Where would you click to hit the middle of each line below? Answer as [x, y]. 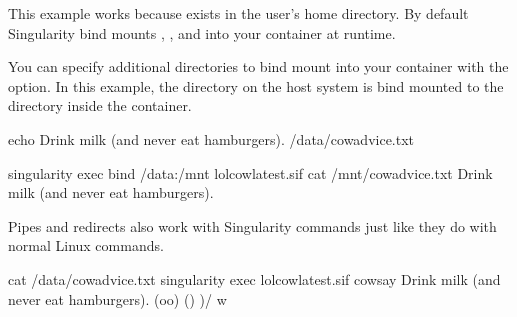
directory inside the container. [100, 105]
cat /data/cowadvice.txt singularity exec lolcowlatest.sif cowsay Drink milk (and [254, 278]
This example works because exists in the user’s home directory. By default [238, 13]
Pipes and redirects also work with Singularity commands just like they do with [252, 225]
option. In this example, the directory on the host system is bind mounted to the [256, 85]
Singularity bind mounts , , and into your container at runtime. [202, 32]
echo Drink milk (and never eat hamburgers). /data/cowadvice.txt [211, 138]
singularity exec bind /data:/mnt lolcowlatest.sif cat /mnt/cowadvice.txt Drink [250, 172]
